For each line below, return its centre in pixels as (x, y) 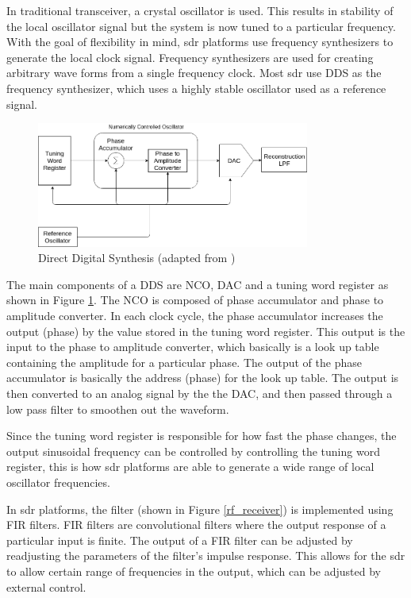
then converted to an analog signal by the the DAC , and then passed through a (200, 393)
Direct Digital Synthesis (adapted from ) (137, 258)
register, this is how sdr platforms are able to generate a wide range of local (190, 467)
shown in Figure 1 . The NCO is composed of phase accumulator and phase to (195, 300)
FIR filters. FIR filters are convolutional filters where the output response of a (196, 525)
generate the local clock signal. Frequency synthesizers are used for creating (190, 57)
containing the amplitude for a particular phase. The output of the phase (184, 362)
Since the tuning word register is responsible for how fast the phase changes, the (202, 436)
